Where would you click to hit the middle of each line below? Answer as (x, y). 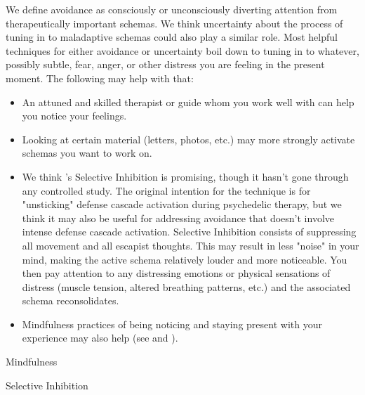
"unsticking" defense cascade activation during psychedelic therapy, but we (182, 204)
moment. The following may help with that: (100, 78)
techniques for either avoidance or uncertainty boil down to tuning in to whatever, (182, 50)
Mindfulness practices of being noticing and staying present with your (172, 324)
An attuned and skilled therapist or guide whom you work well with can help (188, 102)
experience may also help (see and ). (100, 338)
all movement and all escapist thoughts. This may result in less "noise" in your (191, 245)
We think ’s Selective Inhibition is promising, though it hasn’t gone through (185, 176)
